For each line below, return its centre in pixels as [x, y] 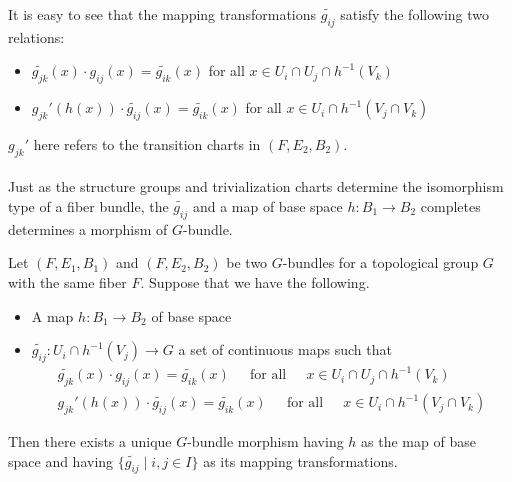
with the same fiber [67, 281]
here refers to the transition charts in [147, 143]
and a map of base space [267, 205]
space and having [61, 460]
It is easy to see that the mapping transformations [162, 14]
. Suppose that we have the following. [255, 281]
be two [247, 262]
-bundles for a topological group [380, 262]
